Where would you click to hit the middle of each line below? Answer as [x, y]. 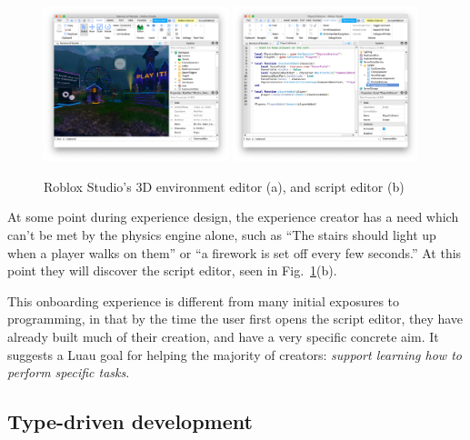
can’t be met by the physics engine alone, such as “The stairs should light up [222, 235]
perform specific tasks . [69, 372]
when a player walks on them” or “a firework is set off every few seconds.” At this [235, 252]
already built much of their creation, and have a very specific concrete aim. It [223, 336]
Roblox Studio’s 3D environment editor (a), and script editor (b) [224, 186]
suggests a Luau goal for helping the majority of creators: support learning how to [235, 354]
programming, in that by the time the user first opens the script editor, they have [235, 319]
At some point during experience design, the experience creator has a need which [233, 217]
